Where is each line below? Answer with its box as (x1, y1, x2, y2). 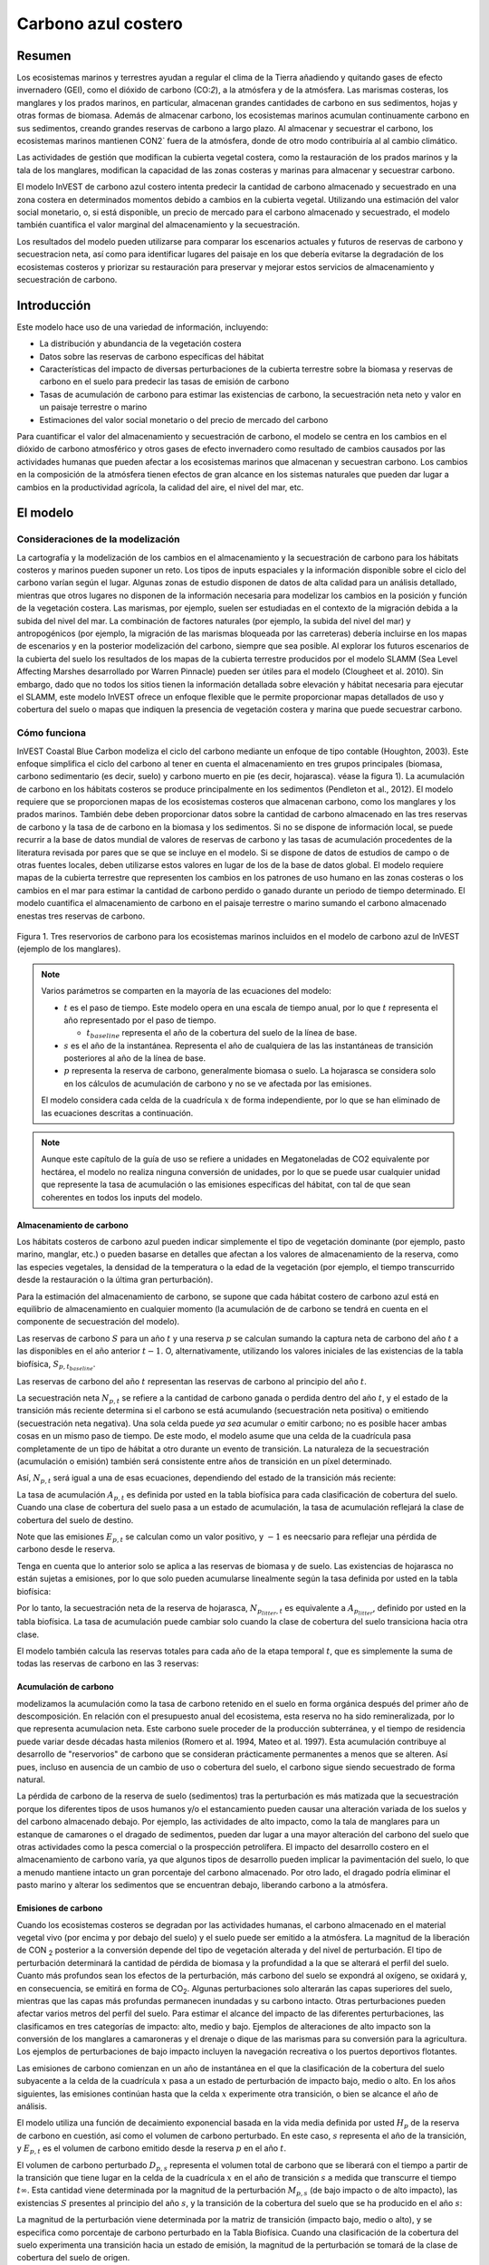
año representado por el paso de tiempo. (63, 1015, 216, 1026)
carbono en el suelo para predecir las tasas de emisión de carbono (39, 376, 290, 387)
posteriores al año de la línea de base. (63, 1053, 206, 1064)
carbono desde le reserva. (16, 1544, 116, 1555)
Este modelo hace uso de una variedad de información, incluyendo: (16, 322, 269, 333)
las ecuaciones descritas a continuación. (41, 1107, 194, 1118)
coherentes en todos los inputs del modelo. (41, 1191, 203, 1202)
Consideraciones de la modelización (16, 533, 180, 545)
